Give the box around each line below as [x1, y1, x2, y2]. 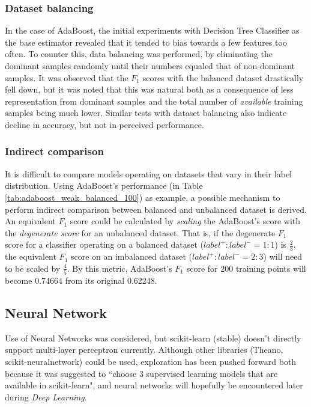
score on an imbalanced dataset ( [70, 250, 192, 263]
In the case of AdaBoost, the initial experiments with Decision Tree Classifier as [5, 24, 300, 37]
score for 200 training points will [186, 262, 306, 274]
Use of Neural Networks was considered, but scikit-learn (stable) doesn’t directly [5, 331, 301, 344]
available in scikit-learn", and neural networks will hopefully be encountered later [5, 379, 303, 391]
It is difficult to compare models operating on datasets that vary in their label [5, 167, 292, 180]
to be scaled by [5, 262, 61, 274]
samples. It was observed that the [5, 71, 128, 84]
